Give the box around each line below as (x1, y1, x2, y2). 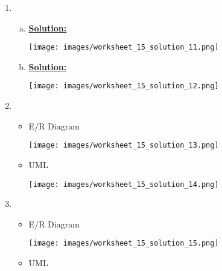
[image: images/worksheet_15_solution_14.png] (28, 180, 219, 189)
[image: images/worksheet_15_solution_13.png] (28, 141, 219, 150)
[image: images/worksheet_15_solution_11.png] (28, 43, 219, 52)
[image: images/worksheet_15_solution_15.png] (28, 239, 219, 248)
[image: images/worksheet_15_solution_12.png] (28, 82, 219, 91)
